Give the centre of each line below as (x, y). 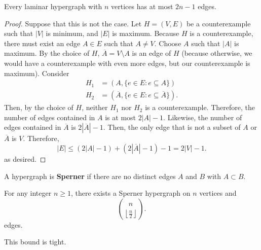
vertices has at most (142, 6)
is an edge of (152, 53)
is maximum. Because (146, 33)
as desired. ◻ (25, 159)
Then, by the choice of (39, 107)
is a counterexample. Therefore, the (200, 107)
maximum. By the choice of (47, 53)
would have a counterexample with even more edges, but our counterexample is (127, 63)
